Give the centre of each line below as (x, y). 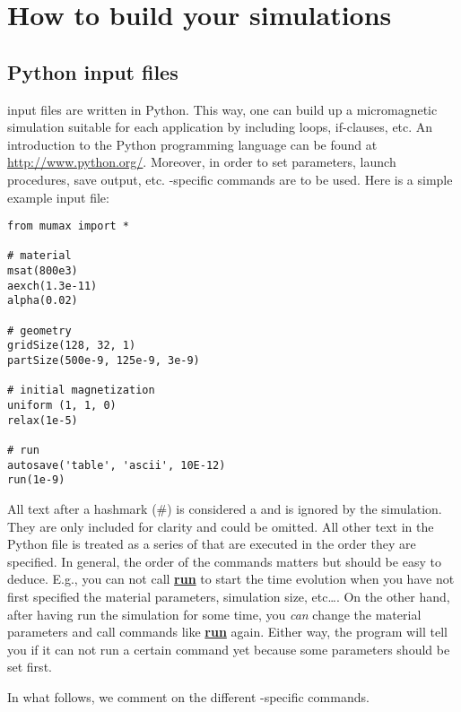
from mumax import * (69, 226)
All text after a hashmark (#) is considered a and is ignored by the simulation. (225, 508)
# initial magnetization (81, 391)
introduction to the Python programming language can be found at (192, 144)
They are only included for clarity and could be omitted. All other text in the (221, 526)
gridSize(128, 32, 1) (72, 346)
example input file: (58, 197)
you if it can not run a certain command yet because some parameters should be (229, 649)
